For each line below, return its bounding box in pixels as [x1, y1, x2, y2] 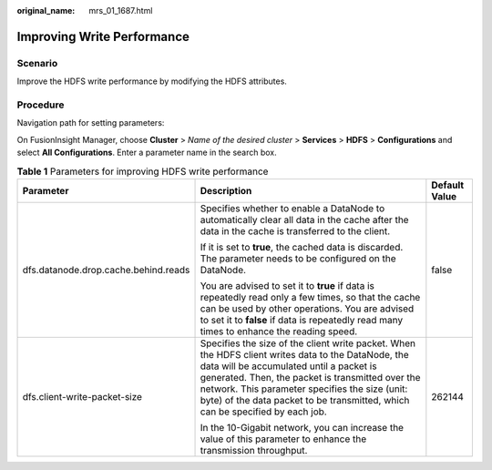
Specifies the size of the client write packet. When [200, 337, 416, 350]
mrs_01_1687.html [88, 5, 153, 15]
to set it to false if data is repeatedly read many [200, 313, 404, 326]
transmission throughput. [200, 444, 308, 456]
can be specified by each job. [200, 405, 327, 418]
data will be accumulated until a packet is [200, 360, 377, 373]
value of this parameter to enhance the [200, 433, 367, 445]
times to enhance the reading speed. [200, 324, 358, 337]
